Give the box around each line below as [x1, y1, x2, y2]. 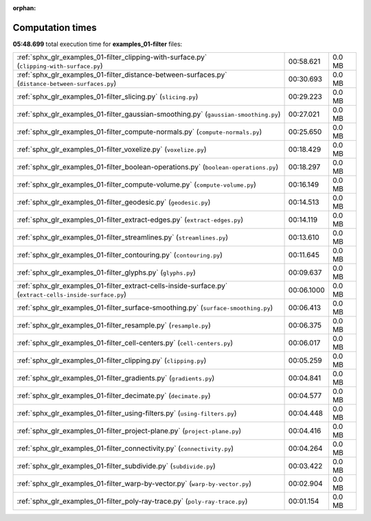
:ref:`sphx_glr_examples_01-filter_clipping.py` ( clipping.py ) [16, 356, 207, 365]
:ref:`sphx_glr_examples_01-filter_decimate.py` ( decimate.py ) [16, 391, 211, 401]
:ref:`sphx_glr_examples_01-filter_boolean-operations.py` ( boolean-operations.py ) [16, 162, 278, 172]
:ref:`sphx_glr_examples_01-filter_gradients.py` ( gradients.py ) [16, 373, 215, 383]
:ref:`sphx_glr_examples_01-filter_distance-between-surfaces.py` [16, 70, 227, 80]
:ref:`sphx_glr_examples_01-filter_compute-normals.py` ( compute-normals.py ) [16, 127, 262, 137]
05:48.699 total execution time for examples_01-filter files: [12, 40, 183, 48]
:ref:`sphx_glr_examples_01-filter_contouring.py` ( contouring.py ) [16, 251, 223, 260]
